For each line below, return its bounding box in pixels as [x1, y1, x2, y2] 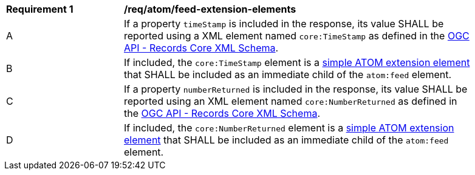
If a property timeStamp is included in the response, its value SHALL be [124, 18, 444, 30]
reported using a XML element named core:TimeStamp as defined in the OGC [124, 30, 470, 42]
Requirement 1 [6, 3, 73, 15]
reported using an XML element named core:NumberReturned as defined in [124, 95, 457, 107]
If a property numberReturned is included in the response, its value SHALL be [124, 83, 468, 95]
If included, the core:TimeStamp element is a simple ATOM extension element [124, 56, 470, 68]
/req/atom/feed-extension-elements [124, 3, 296, 15]
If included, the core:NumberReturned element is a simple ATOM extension [124, 122, 454, 134]
